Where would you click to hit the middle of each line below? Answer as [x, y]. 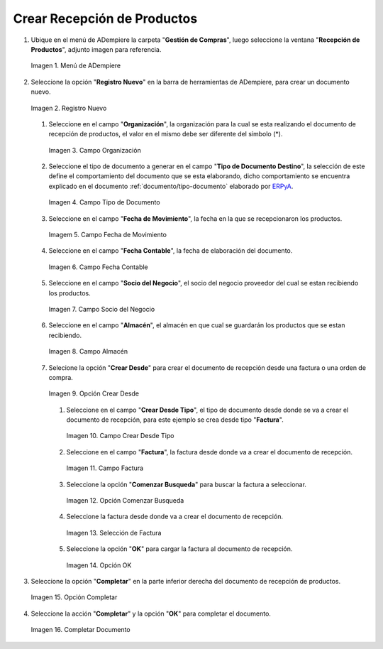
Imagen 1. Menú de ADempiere [76, 66]
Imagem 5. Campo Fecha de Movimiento [107, 235]
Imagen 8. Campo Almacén [88, 351]
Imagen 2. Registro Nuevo [69, 108]
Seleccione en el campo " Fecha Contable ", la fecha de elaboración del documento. [171, 251]
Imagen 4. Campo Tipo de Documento [104, 202]
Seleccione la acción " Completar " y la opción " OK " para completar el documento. [151, 613]
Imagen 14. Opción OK [99, 565]
